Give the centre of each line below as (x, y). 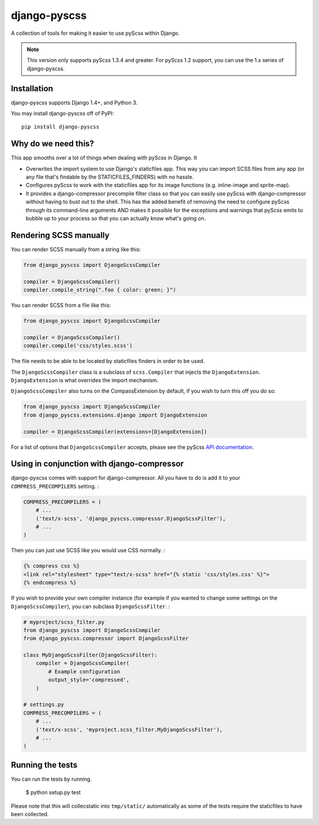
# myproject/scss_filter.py (64, 622)
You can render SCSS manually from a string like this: (76, 249)
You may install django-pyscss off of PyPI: (63, 114)
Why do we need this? (53, 144)
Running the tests (44, 765)
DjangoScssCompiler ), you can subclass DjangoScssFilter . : (91, 606)
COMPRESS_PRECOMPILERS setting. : (55, 486)
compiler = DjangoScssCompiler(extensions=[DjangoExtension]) (115, 431)
